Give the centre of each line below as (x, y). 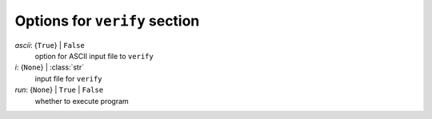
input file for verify (69, 78)
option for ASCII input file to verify (94, 56)
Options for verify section (107, 21)
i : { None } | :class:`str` (49, 67)
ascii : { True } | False (50, 45)
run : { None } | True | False (59, 90)
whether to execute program (82, 101)
